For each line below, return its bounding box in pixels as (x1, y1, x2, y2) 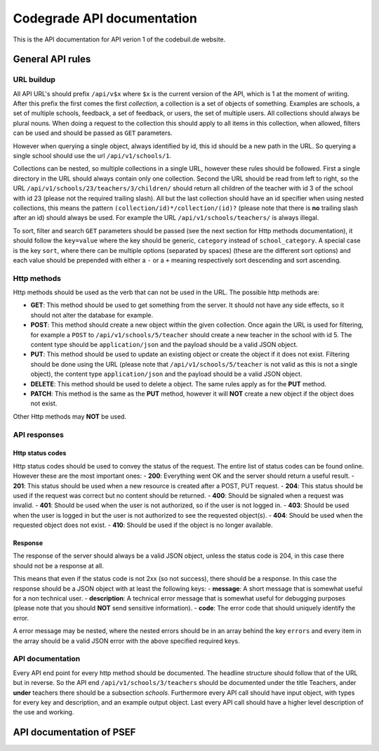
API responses (13, 429, 65, 439)
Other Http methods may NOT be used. (13, 412, 126, 421)
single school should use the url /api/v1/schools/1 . (13, 152, 172, 160)
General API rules (13, 53, 91, 65)
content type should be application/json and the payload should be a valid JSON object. (30, 341, 298, 349)
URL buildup (13, 74, 56, 84)
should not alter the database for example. (30, 311, 154, 319)
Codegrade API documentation (13, 11, 198, 26)
